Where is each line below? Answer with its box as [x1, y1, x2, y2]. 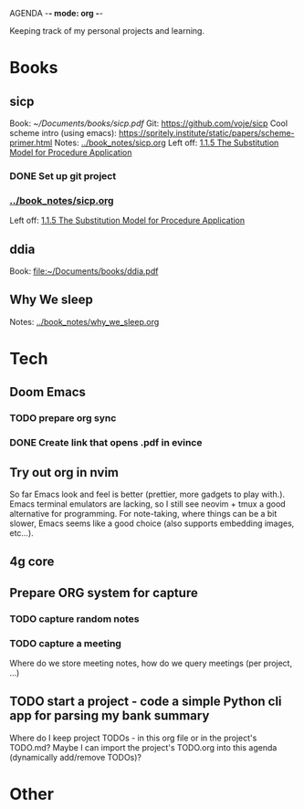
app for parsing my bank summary [9, 708, 210, 724]
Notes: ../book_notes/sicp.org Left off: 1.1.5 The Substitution [54, 137, 279, 148]
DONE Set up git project [9, 169, 117, 182]
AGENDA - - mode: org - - [9, 8, 103, 18]
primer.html [9, 137, 53, 148]
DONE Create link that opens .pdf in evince [9, 436, 203, 449]
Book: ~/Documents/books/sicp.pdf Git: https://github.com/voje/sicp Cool [9, 118, 288, 129]
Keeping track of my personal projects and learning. [9, 26, 205, 36]
